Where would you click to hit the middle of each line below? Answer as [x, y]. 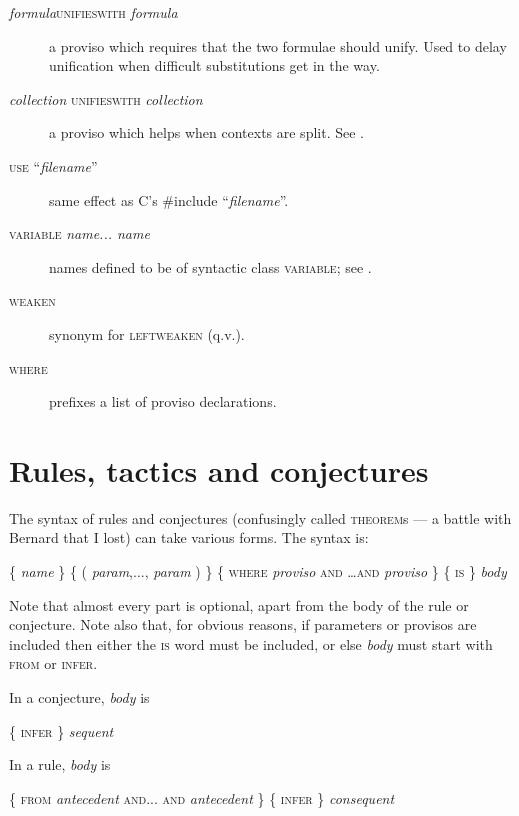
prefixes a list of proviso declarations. [163, 401]
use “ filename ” [53, 165]
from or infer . [53, 663]
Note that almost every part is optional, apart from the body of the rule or [239, 604]
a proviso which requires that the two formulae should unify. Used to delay [278, 45]
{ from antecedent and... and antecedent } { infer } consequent [202, 797]
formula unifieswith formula [93, 12]
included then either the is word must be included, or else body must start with [251, 643]
